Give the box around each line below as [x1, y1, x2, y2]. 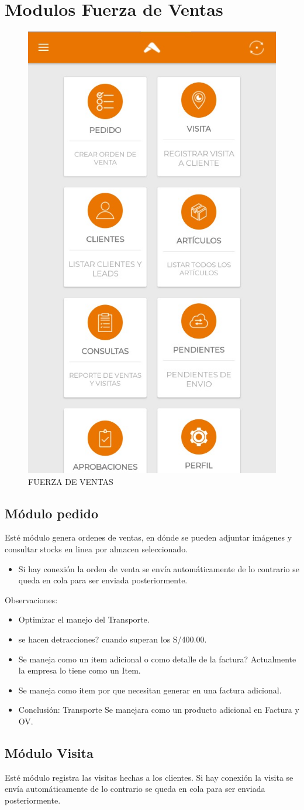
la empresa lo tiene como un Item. [18, 664, 141, 676]
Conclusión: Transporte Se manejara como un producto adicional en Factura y [18, 703, 299, 716]
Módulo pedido [5, 504, 99, 522]
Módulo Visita [5, 743, 94, 761]
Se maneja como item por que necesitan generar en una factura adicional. [18, 683, 282, 696]
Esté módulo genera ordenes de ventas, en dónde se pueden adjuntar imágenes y [5, 531, 292, 544]
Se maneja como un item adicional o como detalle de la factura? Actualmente [18, 652, 296, 665]
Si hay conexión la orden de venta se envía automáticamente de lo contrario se [18, 562, 299, 575]
